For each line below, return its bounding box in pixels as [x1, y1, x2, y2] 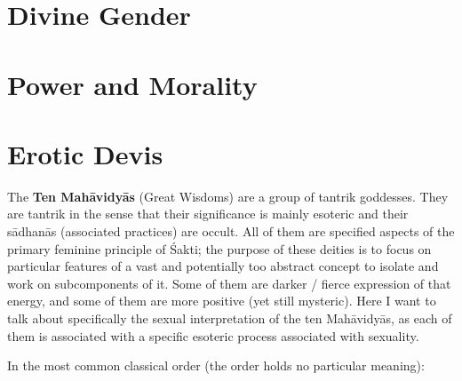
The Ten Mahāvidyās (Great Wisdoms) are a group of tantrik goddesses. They [7, 187, 449, 205]
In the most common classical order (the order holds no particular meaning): [7, 356, 425, 375]
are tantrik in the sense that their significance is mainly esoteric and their [7, 204, 409, 223]
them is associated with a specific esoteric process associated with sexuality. [7, 326, 419, 345]
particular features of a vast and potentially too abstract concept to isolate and [7, 257, 439, 275]
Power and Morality [7, 66, 258, 102]
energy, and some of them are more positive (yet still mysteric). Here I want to [7, 291, 436, 310]
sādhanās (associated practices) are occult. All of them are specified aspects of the [7, 222, 455, 241]
